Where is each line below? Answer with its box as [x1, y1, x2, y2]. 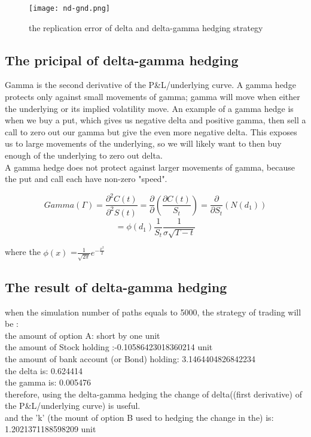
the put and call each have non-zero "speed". [5, 172, 167, 185]
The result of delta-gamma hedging [5, 277, 227, 296]
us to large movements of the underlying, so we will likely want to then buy [5, 137, 282, 150]
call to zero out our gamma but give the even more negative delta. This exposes [5, 125, 297, 138]
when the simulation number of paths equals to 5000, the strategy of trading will [5, 305, 301, 318]
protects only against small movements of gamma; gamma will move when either [5, 90, 300, 103]
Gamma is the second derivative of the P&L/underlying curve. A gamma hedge [5, 78, 296, 91]
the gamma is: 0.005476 [5, 376, 91, 389]
